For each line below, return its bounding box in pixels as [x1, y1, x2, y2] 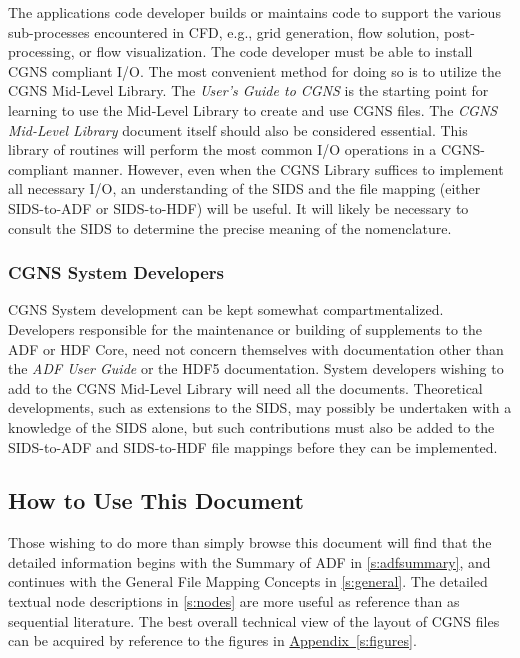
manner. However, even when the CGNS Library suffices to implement [72, 158, 504, 179]
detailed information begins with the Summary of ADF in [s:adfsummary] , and [8, 551, 491, 572]
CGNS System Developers [8, 260, 224, 285]
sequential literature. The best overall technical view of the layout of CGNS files [8, 610, 500, 631]
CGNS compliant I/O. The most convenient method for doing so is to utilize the [8, 60, 502, 81]
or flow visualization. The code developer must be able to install [79, 41, 473, 62]
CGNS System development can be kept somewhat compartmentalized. [8, 299, 444, 320]
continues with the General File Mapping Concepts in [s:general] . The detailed [8, 571, 488, 592]
